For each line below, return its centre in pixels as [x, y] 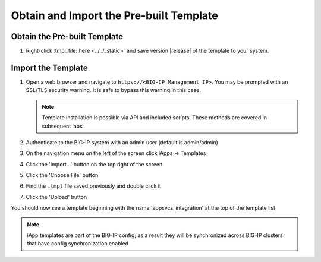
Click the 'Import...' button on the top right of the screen [94, 164]
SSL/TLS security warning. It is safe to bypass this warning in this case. [114, 90]
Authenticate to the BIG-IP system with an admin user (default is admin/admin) [122, 142]
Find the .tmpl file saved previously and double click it [94, 186]
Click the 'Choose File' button [62, 175]
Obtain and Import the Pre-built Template [114, 15]
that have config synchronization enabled [78, 244]
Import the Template [50, 67]
